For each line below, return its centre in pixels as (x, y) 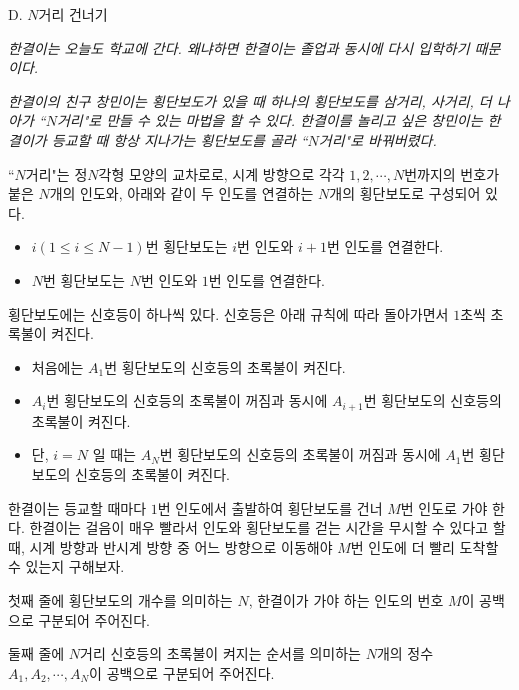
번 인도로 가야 (444, 507)
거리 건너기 (73, 14)
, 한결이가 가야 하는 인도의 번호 (346, 599)
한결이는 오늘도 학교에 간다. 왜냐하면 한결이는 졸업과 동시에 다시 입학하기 (239, 47)
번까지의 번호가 (452, 173)
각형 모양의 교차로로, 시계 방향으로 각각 (221, 173)
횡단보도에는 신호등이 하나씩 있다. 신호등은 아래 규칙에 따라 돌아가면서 (228, 313)
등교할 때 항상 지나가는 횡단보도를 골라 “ (179, 139)
